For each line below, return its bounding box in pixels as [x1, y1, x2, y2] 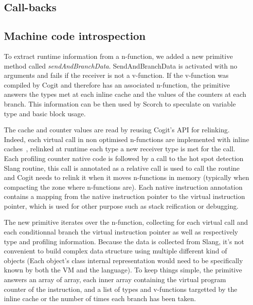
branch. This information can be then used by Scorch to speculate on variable [4, 98, 236, 108]
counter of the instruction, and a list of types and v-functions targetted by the [4, 284, 237, 294]
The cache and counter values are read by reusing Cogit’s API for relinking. [4, 125, 230, 135]
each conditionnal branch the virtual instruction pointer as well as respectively [4, 227, 238, 237]
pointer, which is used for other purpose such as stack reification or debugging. [4, 200, 239, 211]
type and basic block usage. [4, 108, 86, 118]
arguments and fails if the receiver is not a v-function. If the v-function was [4, 70, 229, 80]
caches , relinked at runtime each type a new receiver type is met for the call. [4, 144, 235, 154]
